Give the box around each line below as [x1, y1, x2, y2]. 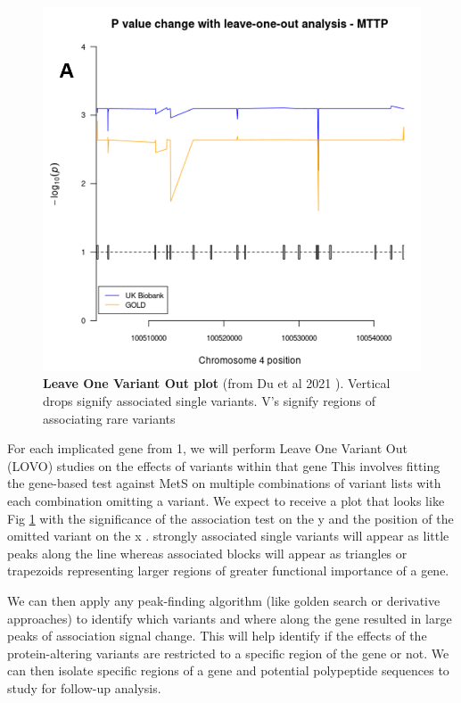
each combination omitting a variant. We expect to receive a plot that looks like [7, 492, 445, 510]
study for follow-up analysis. [7, 678, 161, 697]
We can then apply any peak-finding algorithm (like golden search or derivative [7, 591, 440, 609]
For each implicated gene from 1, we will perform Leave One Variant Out [7, 439, 407, 458]
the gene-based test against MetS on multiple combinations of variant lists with [7, 474, 441, 492]
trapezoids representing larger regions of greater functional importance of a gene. [7, 561, 449, 580]
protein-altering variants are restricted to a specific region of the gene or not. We [7, 643, 449, 662]
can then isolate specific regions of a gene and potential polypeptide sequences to [7, 661, 449, 680]
